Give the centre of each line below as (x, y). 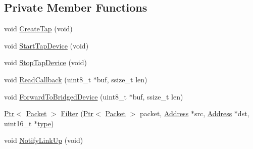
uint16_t (18, 123)
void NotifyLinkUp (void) (44, 140)
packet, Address (164, 113)
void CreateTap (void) (38, 29)
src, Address (213, 113)
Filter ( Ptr (77, 113)
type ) (46, 123)
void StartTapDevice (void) (46, 45)
